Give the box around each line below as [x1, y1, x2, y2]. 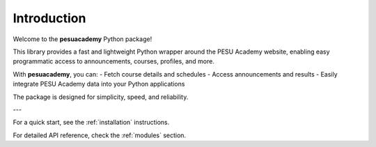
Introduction [13, 10, 86, 26]
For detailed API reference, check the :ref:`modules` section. [13, 131, 187, 139]
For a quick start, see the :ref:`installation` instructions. [13, 118, 170, 127]
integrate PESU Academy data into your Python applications [13, 80, 185, 88]
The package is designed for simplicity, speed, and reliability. [13, 93, 189, 101]
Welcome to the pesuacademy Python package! [13, 35, 152, 43]
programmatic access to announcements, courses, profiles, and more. [13, 57, 215, 65]
